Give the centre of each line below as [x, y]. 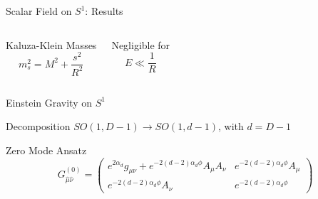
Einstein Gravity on [49, 102]
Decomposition [38, 126]
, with [231, 126]
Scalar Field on [39, 11]
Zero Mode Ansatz [46, 150]
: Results [104, 11]
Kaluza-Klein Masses [51, 44]
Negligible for [141, 44]
